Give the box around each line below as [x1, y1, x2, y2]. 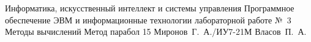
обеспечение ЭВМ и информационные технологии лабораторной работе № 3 [5, 13, 291, 26]
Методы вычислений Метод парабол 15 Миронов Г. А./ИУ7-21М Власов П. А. [5, 25, 307, 38]
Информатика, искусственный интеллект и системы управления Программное [5, 2, 294, 14]
